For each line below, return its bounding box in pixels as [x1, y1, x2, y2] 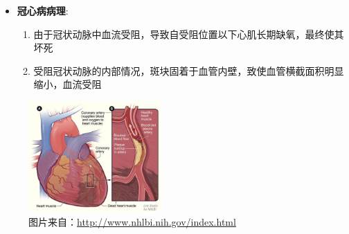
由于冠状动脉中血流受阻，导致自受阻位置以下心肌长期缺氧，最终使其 [33, 26, 344, 41]
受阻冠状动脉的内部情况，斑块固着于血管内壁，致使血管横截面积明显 [33, 63, 344, 78]
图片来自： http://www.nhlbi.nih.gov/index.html [28, 214, 236, 228]
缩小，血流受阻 [33, 77, 102, 91]
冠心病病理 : [17, 3, 69, 17]
